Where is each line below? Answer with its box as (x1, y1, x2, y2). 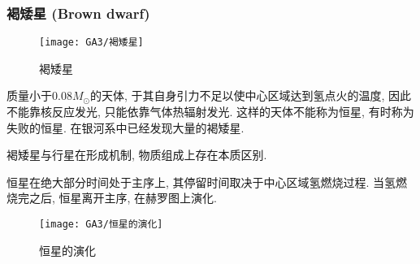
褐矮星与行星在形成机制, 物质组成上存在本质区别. (6, 146, 267, 163)
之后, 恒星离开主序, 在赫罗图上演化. (28, 189, 217, 206)
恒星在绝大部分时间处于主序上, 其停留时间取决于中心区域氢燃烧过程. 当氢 (6, 173, 396, 190)
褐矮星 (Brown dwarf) (6, 2, 150, 23)
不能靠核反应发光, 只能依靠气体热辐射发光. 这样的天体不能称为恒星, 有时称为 (6, 103, 414, 120)
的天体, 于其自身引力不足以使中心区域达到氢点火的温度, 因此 (89, 87, 412, 104)
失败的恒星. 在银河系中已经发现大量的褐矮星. (6, 119, 245, 136)
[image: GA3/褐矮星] (39, 37, 144, 49)
